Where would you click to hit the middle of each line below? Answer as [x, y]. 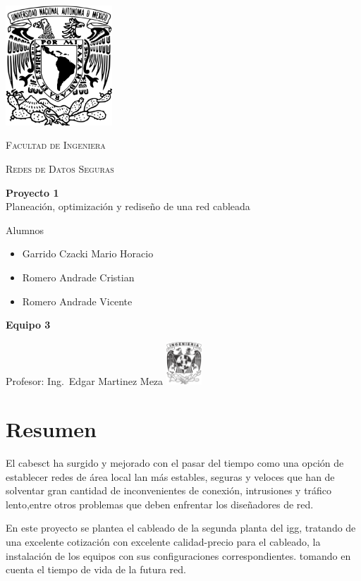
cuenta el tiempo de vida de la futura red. [96, 569]
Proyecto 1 [32, 192]
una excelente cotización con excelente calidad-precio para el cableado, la [163, 541]
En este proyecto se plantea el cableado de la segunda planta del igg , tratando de [181, 528]
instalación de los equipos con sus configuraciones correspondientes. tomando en [178, 555]
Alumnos [25, 230]
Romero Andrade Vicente [77, 301]
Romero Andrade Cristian [78, 277]
